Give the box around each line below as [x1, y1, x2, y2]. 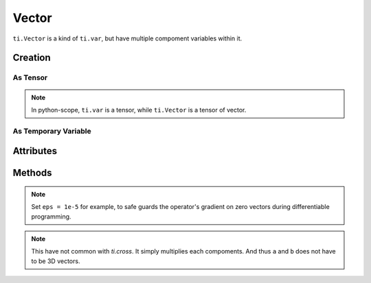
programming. [31, 212, 71, 221]
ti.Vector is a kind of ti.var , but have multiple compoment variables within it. [12, 34, 243, 42]
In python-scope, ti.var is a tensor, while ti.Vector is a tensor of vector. [31, 106, 247, 114]
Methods [12, 167, 52, 179]
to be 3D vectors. [31, 257, 80, 265]
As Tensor [12, 73, 48, 82]
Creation [12, 52, 51, 64]
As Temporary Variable [12, 126, 92, 136]
